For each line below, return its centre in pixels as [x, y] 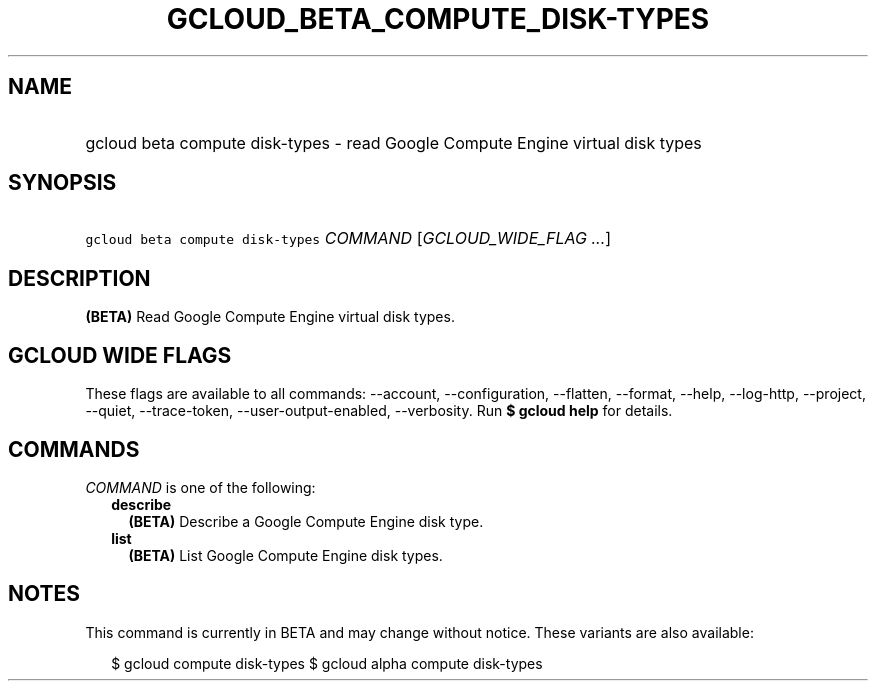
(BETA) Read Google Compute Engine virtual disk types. [270, 317]
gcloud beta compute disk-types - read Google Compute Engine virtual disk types [393, 142]
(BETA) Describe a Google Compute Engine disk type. [306, 521]
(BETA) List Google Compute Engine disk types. [285, 555]
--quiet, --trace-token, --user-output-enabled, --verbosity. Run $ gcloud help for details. [379, 411]
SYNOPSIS [62, 183]
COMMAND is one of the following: [200, 487]
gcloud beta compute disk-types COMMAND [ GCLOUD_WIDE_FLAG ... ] [348, 238]
